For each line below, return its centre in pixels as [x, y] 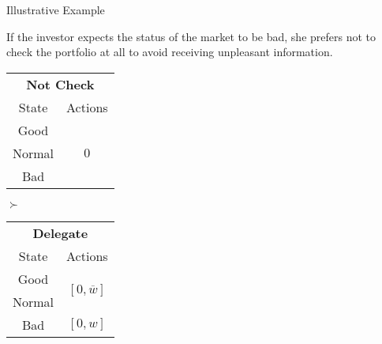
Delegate [60, 232]
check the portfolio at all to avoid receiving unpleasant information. [170, 52]
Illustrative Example [56, 9]
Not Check [60, 84]
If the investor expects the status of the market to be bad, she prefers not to [191, 36]
